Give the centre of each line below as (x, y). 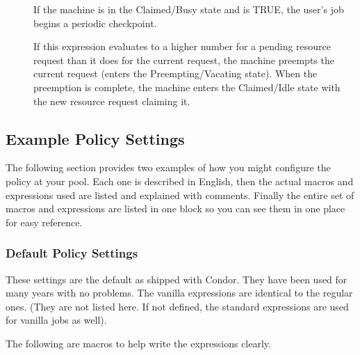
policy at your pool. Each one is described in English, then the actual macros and (180, 181)
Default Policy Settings (72, 253)
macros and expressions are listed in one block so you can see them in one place (175, 208)
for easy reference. (44, 222)
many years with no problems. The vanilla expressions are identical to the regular (179, 293)
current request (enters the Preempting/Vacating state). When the (175, 73)
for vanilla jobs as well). (56, 320)
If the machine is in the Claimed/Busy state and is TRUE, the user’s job (189, 9)
